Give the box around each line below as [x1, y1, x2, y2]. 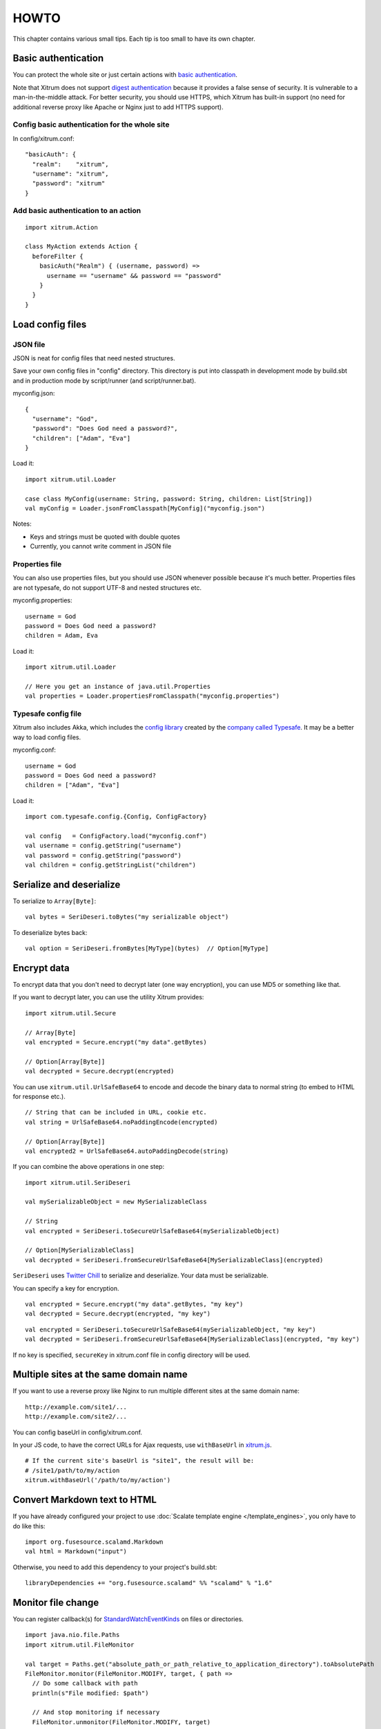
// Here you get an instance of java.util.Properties [25, 682, 211, 690]
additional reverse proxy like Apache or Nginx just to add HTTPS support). [12, 102, 224, 111]
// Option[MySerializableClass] [25, 1246, 135, 1255]
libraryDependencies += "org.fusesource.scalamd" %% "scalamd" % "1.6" [25, 1579, 273, 1587]
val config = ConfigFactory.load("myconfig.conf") [25, 832, 207, 840]
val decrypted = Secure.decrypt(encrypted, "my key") [25, 1310, 211, 1317]
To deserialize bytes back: [12, 928, 88, 936]
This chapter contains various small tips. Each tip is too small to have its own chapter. [12, 35, 255, 43]
